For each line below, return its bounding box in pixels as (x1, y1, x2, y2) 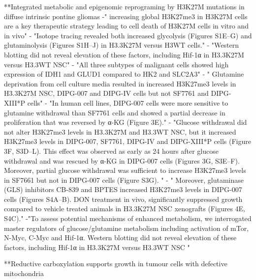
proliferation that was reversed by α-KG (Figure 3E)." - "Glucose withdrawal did (4, 117, 247, 127)
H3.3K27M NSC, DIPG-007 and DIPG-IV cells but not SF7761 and (4, 88, 209, 98)
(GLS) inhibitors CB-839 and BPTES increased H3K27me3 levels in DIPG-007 (4, 184, 242, 195)
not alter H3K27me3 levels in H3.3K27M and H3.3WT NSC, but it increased (4, 126, 236, 137)
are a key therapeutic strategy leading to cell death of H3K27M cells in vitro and (4, 21, 249, 31)
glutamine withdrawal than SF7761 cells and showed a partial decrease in (4, 107, 225, 117)
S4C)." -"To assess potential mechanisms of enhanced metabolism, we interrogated (4, 213, 252, 224)
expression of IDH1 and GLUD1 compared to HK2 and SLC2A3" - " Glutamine (4, 69, 244, 79)
